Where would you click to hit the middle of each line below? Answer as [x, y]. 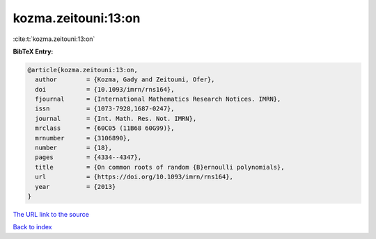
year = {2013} [76, 187]
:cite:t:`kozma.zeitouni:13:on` [54, 39]
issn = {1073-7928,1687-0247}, [105, 109]
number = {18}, [74, 148]
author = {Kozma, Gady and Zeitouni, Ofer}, [125, 80]
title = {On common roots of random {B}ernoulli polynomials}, [160, 167]
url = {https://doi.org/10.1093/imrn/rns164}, [134, 177]
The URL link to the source [51, 214]
